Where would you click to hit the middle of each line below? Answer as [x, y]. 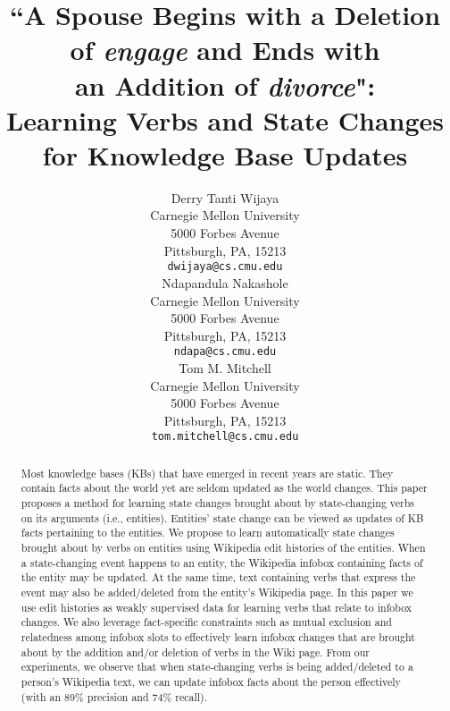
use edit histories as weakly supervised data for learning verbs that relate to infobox [217, 607]
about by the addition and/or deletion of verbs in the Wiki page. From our [195, 652]
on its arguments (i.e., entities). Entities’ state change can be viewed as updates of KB [222, 517]
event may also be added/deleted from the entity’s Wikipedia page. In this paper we [217, 592]
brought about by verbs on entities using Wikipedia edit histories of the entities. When [223, 548]
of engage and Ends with [225, 50]
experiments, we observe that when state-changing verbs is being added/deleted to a [217, 667]
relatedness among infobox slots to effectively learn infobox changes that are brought [218, 636]
